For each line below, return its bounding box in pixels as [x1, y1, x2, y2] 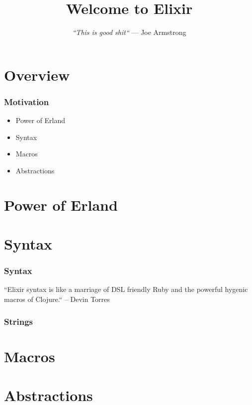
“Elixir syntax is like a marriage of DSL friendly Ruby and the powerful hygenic [4, 284, 248, 294]
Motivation [4, 95, 49, 108]
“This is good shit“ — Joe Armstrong [72, 27, 186, 37]
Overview [4, 64, 70, 85]
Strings [4, 315, 33, 327]
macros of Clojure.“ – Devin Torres [4, 294, 110, 304]
